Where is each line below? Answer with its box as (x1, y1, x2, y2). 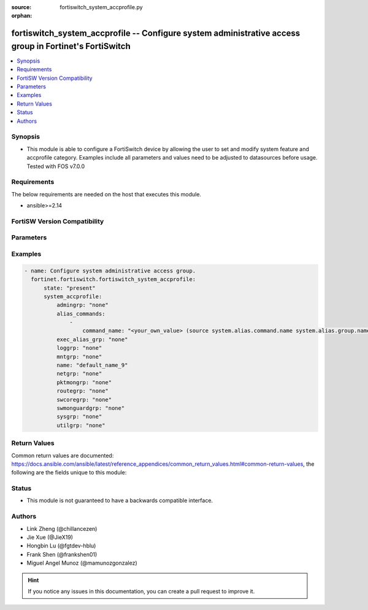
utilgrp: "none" (56, 422, 105, 429)
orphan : (11, 12, 33, 20)
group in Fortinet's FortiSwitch (11, 41, 131, 52)
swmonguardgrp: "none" (56, 405, 125, 411)
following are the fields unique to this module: (11, 469, 127, 476)
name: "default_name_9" (56, 362, 128, 369)
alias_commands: (56, 310, 105, 317)
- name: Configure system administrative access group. (24, 267, 196, 274)
